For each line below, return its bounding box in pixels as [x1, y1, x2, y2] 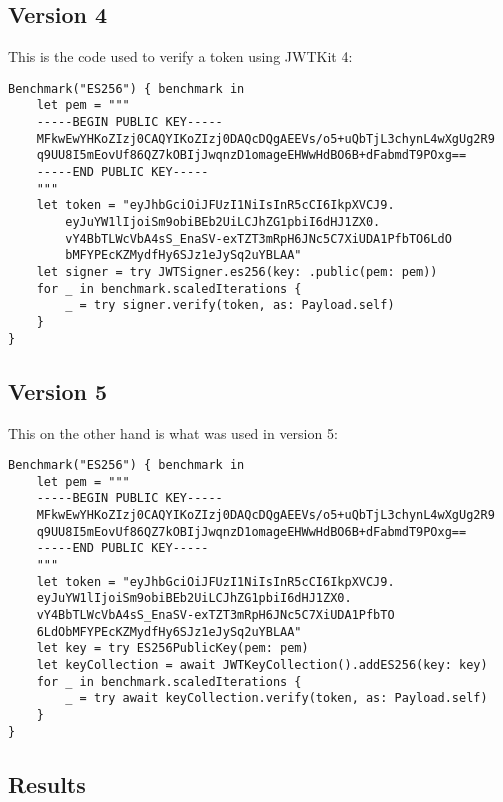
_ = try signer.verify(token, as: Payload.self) [65, 298, 395, 313]
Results [8, 768, 86, 799]
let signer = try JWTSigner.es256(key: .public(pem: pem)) [36, 265, 438, 280]
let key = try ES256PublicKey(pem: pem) [36, 641, 309, 656]
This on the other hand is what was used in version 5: [8, 422, 338, 443]
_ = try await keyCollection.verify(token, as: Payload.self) [65, 691, 488, 706]
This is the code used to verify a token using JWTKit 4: [8, 46, 353, 67]
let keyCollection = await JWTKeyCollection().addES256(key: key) [36, 657, 488, 672]
